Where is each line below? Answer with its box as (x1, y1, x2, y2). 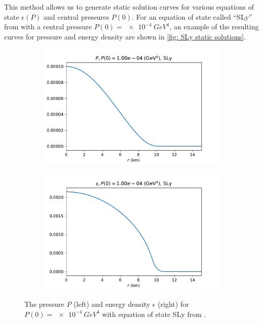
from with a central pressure (4, 21, 92, 32)
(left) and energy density (73, 299, 151, 309)
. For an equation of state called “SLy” (132, 11, 252, 22)
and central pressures (44, 11, 109, 22)
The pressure (24, 299, 64, 309)
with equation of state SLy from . (102, 308, 206, 319)
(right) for (158, 299, 189, 309)
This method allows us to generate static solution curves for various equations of (4, 2, 254, 12)
